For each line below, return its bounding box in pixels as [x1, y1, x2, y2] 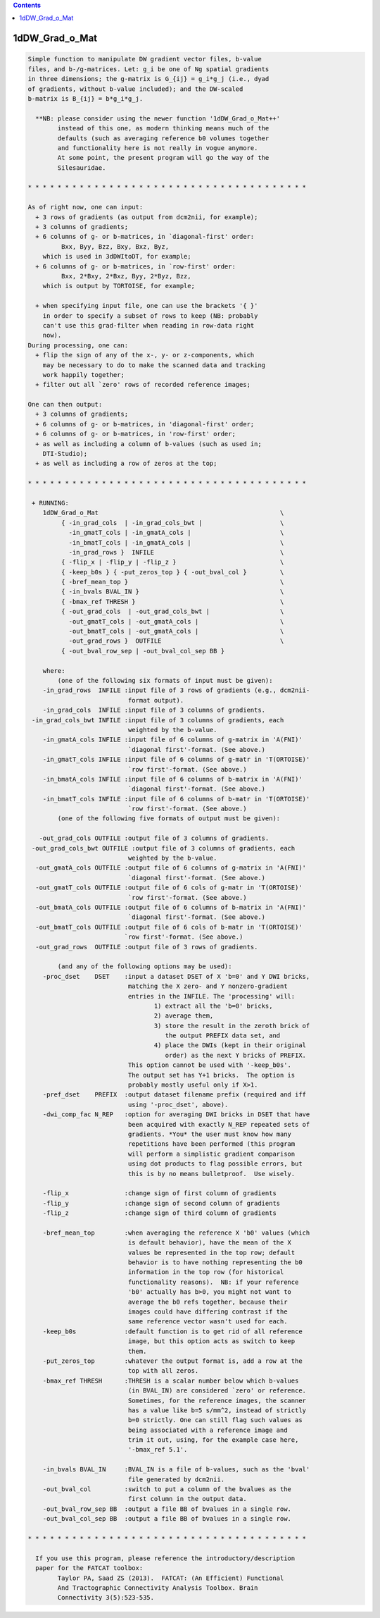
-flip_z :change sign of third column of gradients [42, 1209, 277, 1217]
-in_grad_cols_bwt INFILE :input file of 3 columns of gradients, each [32, 716, 284, 724]
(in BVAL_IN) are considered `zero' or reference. [127, 1387, 306, 1395]
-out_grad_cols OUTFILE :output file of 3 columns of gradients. [39, 834, 270, 842]
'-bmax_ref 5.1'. [127, 1445, 188, 1454]
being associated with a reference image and [127, 1426, 288, 1434]
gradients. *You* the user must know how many [127, 1130, 292, 1138]
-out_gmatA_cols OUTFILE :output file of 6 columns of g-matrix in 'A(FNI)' [35, 864, 306, 872]
